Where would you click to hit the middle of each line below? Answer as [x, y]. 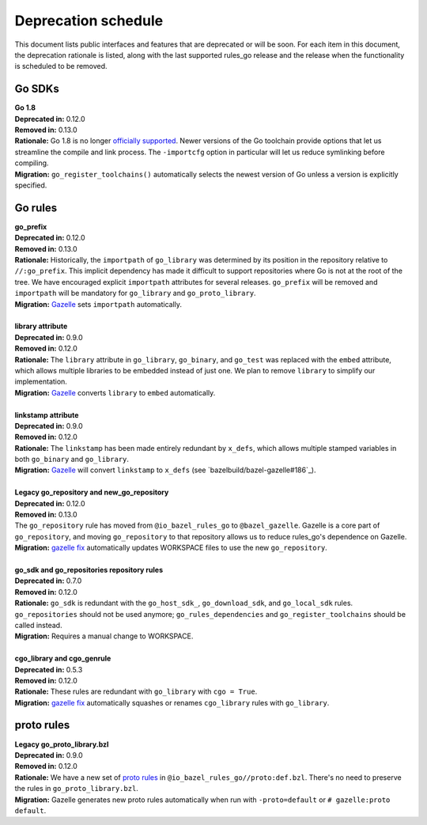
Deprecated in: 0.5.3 [49, 669]
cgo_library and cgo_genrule [63, 658]
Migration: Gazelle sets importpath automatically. [98, 304]
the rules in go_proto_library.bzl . [76, 789]
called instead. [38, 625]
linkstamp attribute [47, 414]
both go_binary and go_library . [72, 460]
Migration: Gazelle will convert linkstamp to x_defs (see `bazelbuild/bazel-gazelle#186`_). [165, 470]
